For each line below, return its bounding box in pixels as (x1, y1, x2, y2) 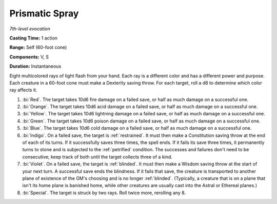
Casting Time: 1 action (9, 35, 58, 41)
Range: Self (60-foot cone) (9, 44, 67, 51)
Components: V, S (9, 54, 49, 60)
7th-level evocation (9, 26, 51, 32)
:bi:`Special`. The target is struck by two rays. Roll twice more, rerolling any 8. (22, 190, 186, 196)
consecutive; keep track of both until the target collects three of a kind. (22, 154, 173, 160)
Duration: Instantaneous (9, 63, 62, 69)
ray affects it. (9, 87, 37, 93)
